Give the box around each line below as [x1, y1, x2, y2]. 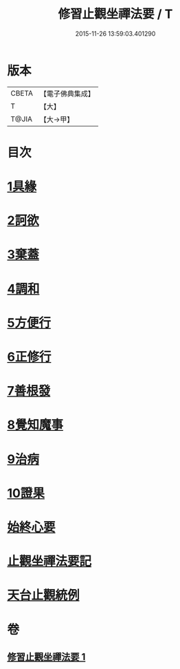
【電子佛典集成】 [39, 89, 95, 98]
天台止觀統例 [7, 588, 80, 603]
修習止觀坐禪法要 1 [7, 651, 86, 663]
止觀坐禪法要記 [7, 553, 92, 569]
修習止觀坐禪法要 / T [58, 6, 173, 22]
